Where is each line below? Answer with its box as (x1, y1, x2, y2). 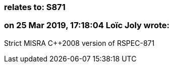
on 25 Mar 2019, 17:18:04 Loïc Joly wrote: (4, 20, 170, 31)
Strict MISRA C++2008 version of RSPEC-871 (4, 38, 155, 47)
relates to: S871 (4, 2, 66, 12)
